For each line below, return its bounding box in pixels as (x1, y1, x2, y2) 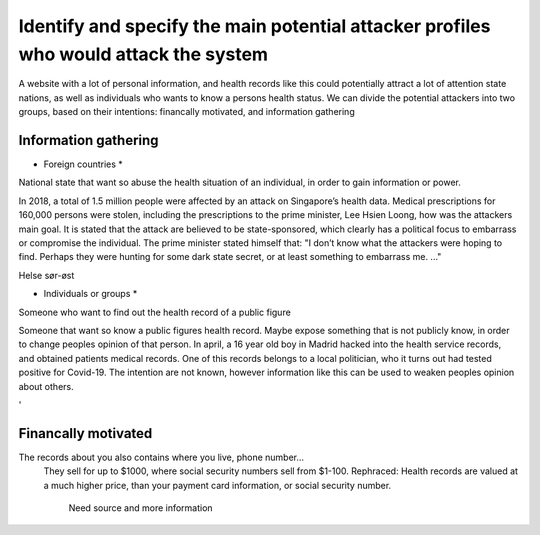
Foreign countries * (43, 158, 124, 170)
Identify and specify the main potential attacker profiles (18, 15, 491, 37)
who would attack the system (18, 43, 269, 65)
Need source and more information (68, 501, 214, 514)
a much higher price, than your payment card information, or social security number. (43, 479, 392, 491)
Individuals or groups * (43, 288, 138, 300)
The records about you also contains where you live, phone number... (18, 451, 305, 463)
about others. (18, 380, 74, 392)
